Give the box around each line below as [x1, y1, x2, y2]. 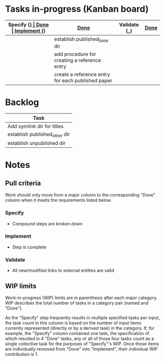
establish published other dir [7, 131, 70, 139]
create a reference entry [54, 71, 110, 78]
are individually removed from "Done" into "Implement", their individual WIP [5, 346, 158, 352]
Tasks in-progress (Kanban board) [5, 3, 149, 15]
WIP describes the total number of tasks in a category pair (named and [5, 300, 149, 305]
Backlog [5, 97, 39, 108]
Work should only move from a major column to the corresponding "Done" [5, 192, 156, 198]
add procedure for [54, 51, 96, 57]
